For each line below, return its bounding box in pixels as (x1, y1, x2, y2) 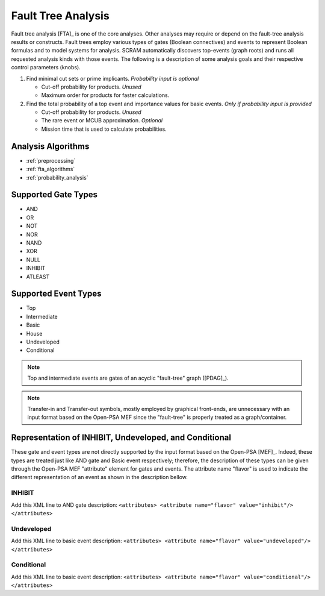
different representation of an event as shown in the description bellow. (11, 474, 188, 481)
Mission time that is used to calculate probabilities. (41, 125, 167, 133)
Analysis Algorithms (11, 141, 90, 151)
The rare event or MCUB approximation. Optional (41, 117, 162, 124)
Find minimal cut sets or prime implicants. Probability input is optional (26, 75, 199, 82)
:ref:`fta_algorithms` (26, 166, 75, 173)
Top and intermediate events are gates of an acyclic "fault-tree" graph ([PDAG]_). (27, 374, 229, 382)
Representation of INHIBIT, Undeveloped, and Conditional (11, 433, 232, 443)
